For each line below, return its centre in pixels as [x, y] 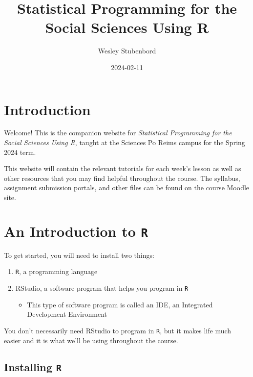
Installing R [33, 366]
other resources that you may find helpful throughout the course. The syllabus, [122, 178]
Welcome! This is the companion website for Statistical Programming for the [118, 133]
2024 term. [20, 152]
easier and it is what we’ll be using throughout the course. [91, 340]
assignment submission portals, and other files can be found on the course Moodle [127, 188]
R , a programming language [56, 271]
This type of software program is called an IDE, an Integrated [120, 304]
